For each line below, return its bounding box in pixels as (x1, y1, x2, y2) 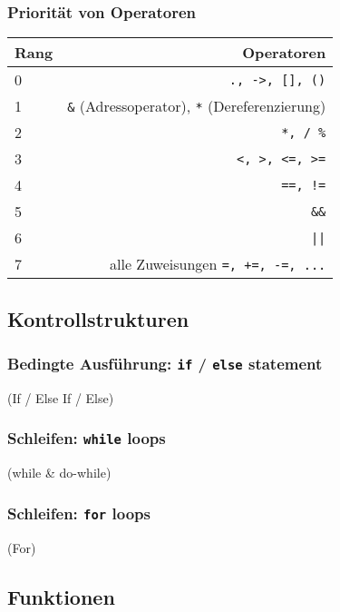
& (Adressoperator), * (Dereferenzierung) (67, 95, 326, 117)
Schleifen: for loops (7, 501, 151, 524)
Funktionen (7, 582, 115, 610)
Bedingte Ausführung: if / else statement (7, 351, 323, 374)
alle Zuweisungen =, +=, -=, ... (110, 253, 326, 275)
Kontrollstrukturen (7, 304, 189, 332)
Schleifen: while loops (7, 427, 166, 449)
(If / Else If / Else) (7, 388, 114, 407)
